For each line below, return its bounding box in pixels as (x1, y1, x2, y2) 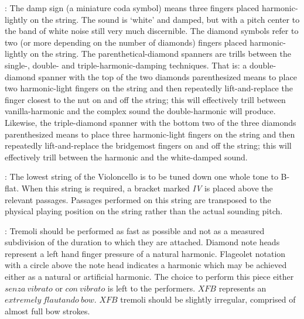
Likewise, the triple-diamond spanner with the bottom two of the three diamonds (5, 116, 296, 128)
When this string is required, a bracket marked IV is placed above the (21, 181, 273, 194)
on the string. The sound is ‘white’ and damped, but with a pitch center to (30, 13, 300, 25)
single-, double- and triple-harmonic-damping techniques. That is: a (5, 59, 247, 71)
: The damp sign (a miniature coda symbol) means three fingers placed (5, 2, 259, 13)
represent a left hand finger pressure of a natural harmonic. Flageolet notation (5, 247, 286, 259)
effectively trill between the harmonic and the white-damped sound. (5, 150, 248, 163)
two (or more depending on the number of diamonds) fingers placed (5, 36, 247, 48)
